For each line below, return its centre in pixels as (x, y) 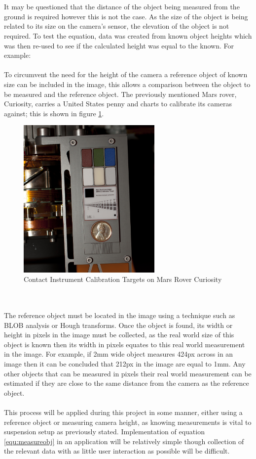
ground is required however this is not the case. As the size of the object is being (126, 16)
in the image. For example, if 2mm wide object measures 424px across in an (119, 354)
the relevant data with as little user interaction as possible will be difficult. (117, 451)
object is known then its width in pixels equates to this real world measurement (125, 344)
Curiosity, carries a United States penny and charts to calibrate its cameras (118, 104)
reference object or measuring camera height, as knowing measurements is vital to (128, 422)
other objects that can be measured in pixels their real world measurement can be (128, 373)
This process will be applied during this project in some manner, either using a (123, 412)
